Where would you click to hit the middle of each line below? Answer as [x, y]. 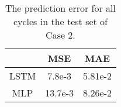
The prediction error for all [61, 8]
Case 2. [61, 35]
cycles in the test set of [60, 21]
